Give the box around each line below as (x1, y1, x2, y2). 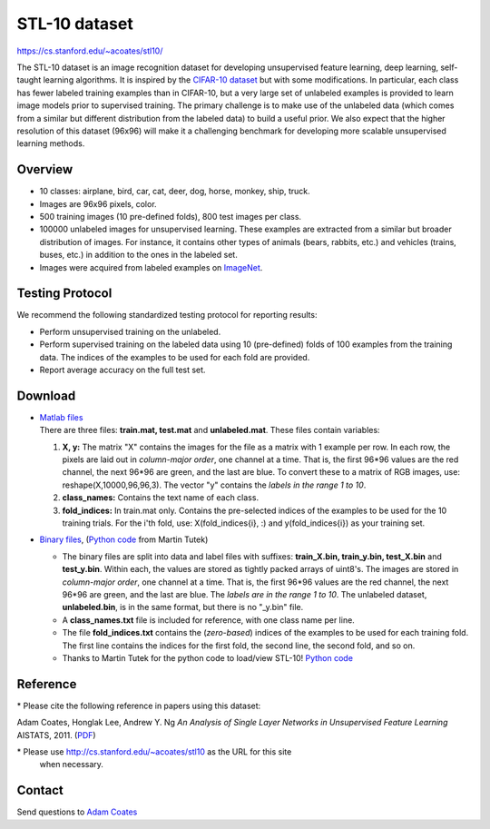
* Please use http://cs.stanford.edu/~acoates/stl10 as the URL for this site (16, 746, 292, 757)
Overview (16, 162, 73, 177)
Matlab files (39, 411, 83, 422)
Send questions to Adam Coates (16, 806, 138, 817)
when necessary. (39, 759, 104, 770)
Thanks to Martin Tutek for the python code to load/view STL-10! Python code (62, 652, 354, 663)
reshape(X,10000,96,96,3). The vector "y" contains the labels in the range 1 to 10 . (62, 479, 367, 490)
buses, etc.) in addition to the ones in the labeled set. (39, 250, 238, 261)
